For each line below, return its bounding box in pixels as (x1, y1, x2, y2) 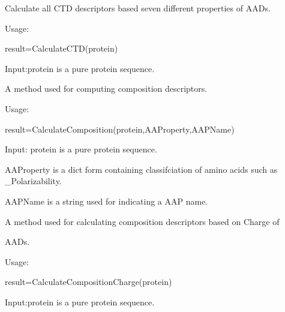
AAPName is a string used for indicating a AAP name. (5, 194, 208, 207)
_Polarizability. (5, 175, 62, 187)
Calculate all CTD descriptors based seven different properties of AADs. (5, 2, 271, 14)
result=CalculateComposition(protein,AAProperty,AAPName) (5, 122, 235, 135)
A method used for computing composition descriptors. (5, 82, 208, 95)
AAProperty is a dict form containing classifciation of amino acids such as (5, 163, 278, 175)
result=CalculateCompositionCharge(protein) (5, 275, 172, 288)
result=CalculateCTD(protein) (5, 42, 118, 55)
